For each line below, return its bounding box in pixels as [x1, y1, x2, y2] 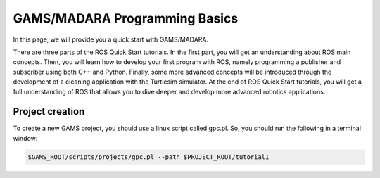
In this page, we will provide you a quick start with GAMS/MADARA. [13, 35, 209, 44]
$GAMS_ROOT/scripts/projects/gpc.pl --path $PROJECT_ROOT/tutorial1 [27, 153, 270, 161]
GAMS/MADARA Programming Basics [13, 11, 239, 26]
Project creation [13, 106, 85, 117]
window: [13, 134, 38, 142]
